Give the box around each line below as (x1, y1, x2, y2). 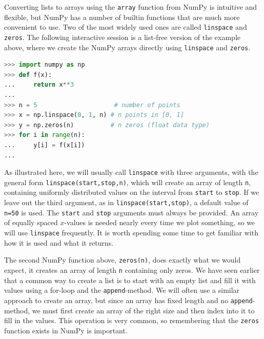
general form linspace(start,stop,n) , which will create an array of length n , (4, 176, 251, 187)
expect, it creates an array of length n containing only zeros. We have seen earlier (4, 264, 260, 275)
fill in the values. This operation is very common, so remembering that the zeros (4, 315, 259, 326)
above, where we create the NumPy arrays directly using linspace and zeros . (4, 42, 251, 52)
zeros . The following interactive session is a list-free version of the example (4, 31, 240, 42)
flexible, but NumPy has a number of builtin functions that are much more (4, 11, 240, 22)
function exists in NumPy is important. (4, 325, 128, 335)
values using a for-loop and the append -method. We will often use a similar (4, 285, 240, 295)
